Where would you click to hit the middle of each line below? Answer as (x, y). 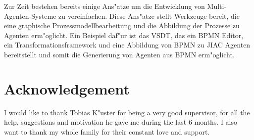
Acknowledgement (67, 88)
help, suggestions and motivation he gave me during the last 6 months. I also (121, 122)
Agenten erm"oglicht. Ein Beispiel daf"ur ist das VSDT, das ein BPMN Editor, (124, 35)
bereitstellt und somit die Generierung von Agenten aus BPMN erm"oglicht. (119, 54)
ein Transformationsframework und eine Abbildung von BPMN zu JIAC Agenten (127, 45)
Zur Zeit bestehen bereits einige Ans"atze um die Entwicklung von (104, 6)
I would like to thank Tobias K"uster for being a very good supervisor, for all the (127, 112)
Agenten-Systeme (30, 16)
